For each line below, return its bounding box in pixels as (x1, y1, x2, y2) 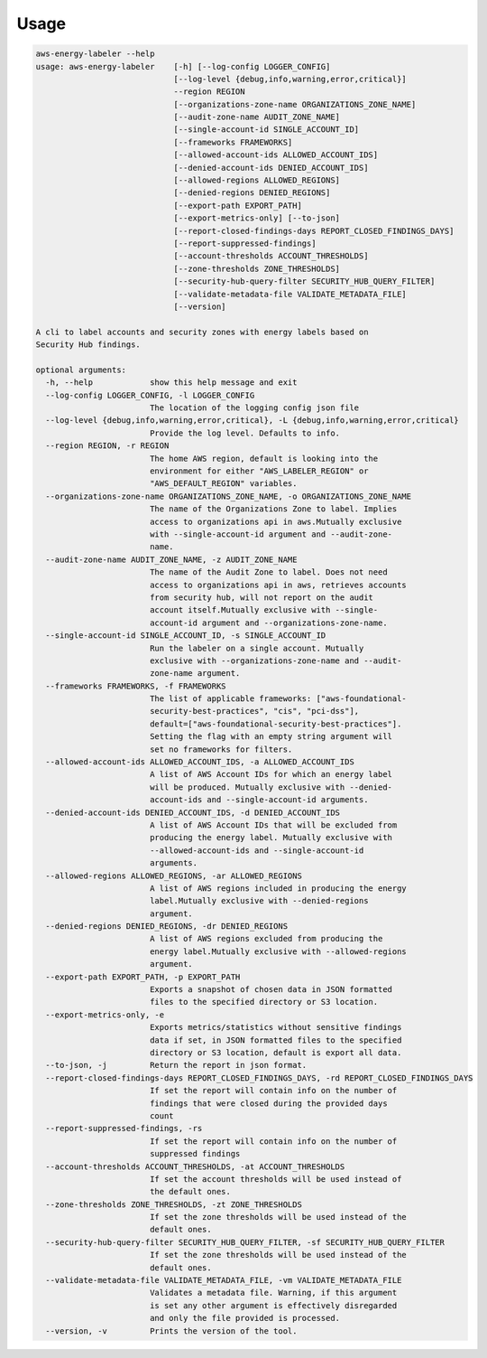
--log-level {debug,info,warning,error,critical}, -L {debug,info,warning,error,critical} (45, 416, 459, 426)
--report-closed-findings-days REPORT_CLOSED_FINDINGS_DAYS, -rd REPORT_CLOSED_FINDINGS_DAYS (45, 1072, 473, 1083)
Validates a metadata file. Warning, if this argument (149, 1288, 398, 1298)
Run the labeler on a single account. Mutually (149, 642, 364, 653)
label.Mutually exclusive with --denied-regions (149, 895, 369, 906)
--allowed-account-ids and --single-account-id (149, 845, 364, 856)
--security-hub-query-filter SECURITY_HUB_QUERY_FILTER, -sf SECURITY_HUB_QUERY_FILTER (45, 1237, 446, 1247)
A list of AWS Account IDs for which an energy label (149, 769, 392, 780)
